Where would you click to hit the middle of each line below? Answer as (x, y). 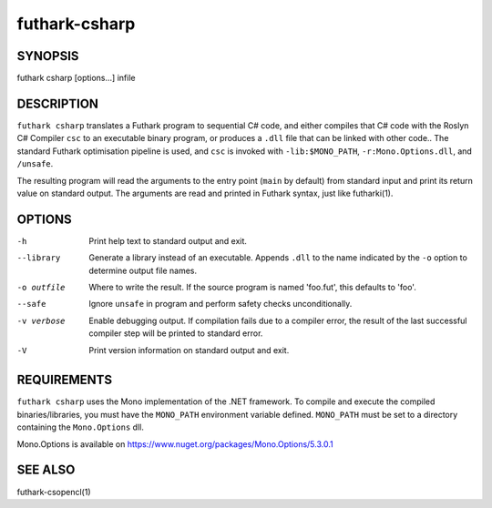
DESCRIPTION (58, 103)
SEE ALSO (46, 470)
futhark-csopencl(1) (54, 492)
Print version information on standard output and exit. (189, 350)
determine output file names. (143, 270)
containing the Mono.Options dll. (81, 427)
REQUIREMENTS (65, 380)
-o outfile (41, 287)
